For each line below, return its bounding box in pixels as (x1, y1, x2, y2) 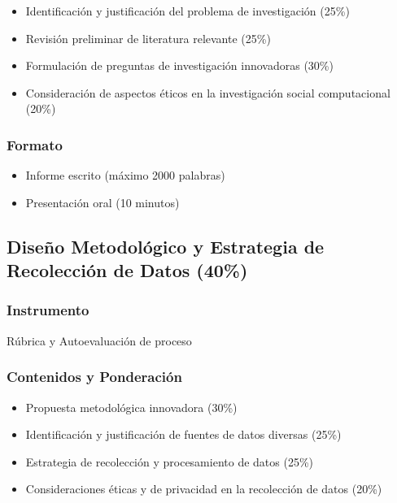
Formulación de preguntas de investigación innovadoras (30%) (25, 57, 334, 74)
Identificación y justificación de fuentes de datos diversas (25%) (25, 426, 342, 443)
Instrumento (7, 300, 89, 320)
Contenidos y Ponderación (7, 366, 182, 387)
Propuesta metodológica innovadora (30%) (25, 398, 238, 415)
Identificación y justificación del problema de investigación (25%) (25, 2, 350, 19)
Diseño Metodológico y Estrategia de (7, 233, 325, 258)
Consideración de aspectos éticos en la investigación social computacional (25, 84, 390, 101)
